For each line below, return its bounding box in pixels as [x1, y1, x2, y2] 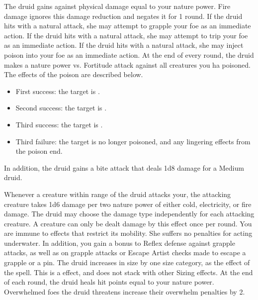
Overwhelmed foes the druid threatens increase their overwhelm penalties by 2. [4, 286, 245, 297]
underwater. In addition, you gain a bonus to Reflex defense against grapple [4, 237, 235, 248]
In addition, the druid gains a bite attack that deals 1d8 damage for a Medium [4, 162, 244, 173]
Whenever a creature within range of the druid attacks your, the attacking [4, 189, 231, 199]
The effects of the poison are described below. [4, 69, 143, 80]
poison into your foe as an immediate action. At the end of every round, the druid [4, 49, 254, 60]
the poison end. [15, 146, 63, 156]
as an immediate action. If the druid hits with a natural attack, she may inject [4, 40, 244, 50]
